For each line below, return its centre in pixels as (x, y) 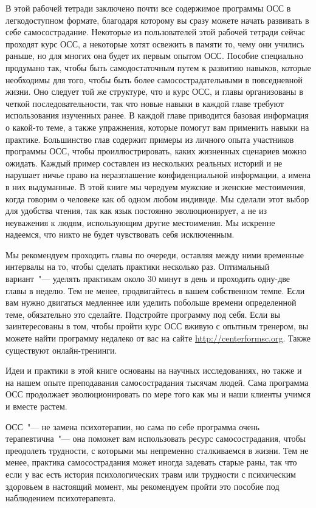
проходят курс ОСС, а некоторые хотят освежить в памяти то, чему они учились (155, 43)
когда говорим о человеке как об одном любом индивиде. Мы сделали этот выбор (157, 198)
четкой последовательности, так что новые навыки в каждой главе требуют (145, 103)
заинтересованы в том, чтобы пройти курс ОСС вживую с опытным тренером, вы (157, 326)
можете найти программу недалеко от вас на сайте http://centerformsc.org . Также (158, 338)
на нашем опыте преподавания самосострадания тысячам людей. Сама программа (157, 382)
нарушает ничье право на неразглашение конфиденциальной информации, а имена (158, 175)
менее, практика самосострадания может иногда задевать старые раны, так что (151, 462)
